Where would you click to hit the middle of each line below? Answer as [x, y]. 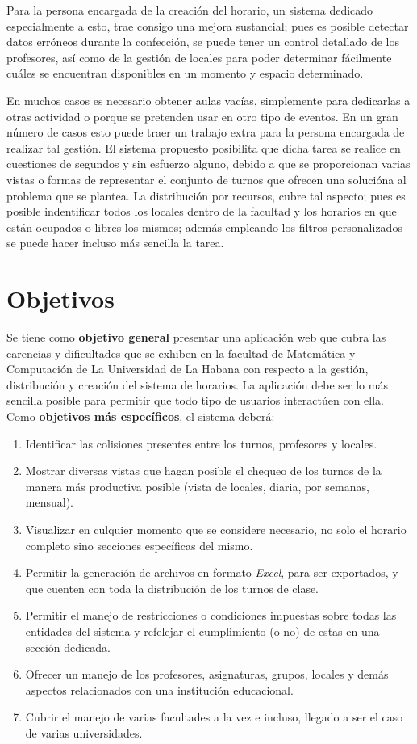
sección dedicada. [68, 647]
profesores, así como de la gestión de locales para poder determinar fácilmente [199, 57]
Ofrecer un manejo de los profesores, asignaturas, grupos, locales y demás [207, 674]
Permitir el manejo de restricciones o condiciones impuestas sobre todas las [211, 615]
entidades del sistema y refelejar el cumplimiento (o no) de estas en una [202, 631]
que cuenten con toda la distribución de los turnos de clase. [172, 588]
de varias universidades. [84, 732]
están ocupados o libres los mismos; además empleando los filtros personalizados [204, 227]
